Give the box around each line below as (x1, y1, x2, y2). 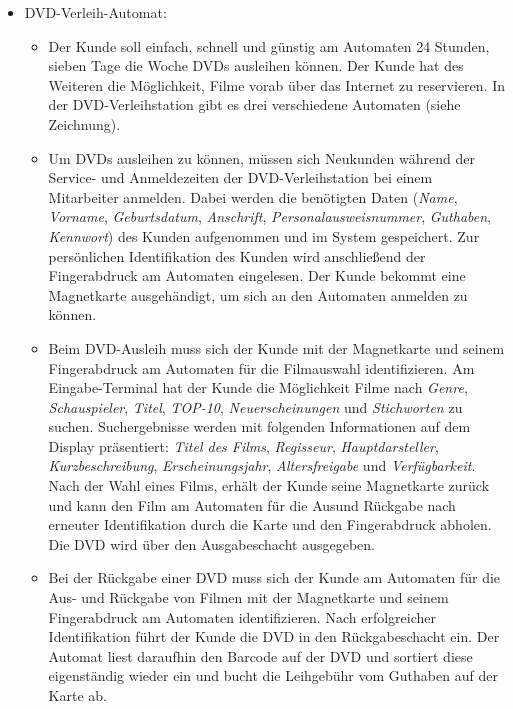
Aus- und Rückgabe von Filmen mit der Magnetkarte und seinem (48, 587, 449, 608)
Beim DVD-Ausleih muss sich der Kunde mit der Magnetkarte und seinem (48, 337, 505, 358)
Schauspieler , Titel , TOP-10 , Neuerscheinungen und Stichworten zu (48, 396, 463, 417)
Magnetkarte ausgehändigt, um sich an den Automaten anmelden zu (48, 284, 468, 305)
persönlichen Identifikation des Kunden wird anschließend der (48, 245, 426, 266)
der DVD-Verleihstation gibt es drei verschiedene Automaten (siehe (48, 94, 461, 115)
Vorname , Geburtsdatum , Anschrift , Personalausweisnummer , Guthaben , (48, 206, 492, 227)
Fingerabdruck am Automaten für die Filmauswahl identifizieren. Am (48, 357, 475, 378)
